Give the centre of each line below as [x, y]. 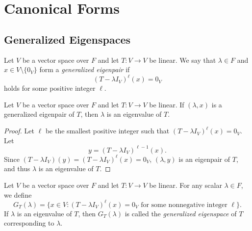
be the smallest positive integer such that [107, 131]
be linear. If [167, 104]
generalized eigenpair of [39, 114]
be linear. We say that [183, 60]
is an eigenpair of [204, 159]
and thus [17, 168]
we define [18, 194]
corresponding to [29, 223]
